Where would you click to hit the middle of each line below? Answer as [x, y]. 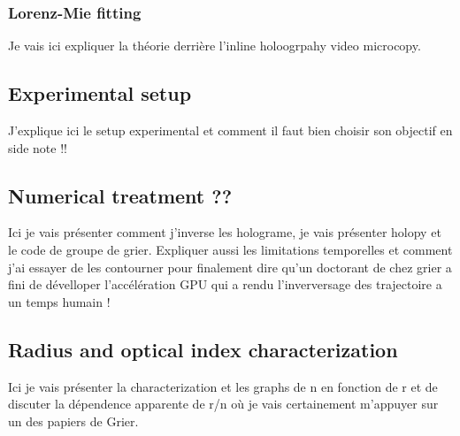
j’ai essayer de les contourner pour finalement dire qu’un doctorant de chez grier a [230, 267]
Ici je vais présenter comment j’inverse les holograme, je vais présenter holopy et [225, 232]
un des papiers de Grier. [73, 421]
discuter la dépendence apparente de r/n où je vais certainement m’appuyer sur [223, 404]
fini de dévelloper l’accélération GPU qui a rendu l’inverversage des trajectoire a [225, 284]
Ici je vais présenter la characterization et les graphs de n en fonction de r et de [223, 386]
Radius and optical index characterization [203, 349]
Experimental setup [100, 93]
